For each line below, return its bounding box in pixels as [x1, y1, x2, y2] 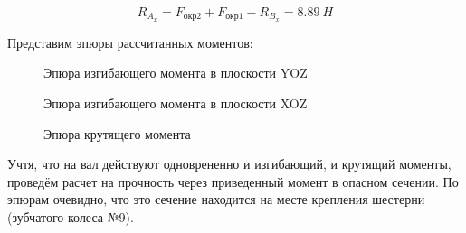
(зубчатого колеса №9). [7, 208, 134, 227]
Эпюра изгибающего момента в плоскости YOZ [43, 63, 308, 82]
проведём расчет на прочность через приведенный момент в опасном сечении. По [7, 172, 459, 191]
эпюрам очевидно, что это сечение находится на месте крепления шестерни [7, 190, 425, 209]
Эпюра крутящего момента [43, 124, 191, 143]
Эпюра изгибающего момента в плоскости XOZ [43, 94, 308, 113]
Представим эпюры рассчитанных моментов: [7, 33, 253, 51]
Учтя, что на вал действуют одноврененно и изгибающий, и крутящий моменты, [7, 154, 452, 173]
